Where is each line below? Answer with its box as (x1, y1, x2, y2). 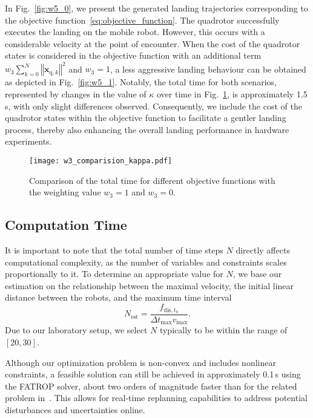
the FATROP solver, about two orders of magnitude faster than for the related (5, 379, 297, 392)
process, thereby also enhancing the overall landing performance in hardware (5, 123, 289, 136)
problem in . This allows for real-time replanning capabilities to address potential (5, 391, 308, 404)
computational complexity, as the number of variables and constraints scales (5, 255, 287, 268)
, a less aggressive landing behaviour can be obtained (110, 62, 306, 75)
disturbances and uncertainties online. (5, 403, 145, 416)
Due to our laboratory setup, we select (5, 324, 148, 336)
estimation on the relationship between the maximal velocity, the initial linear (5, 279, 294, 292)
